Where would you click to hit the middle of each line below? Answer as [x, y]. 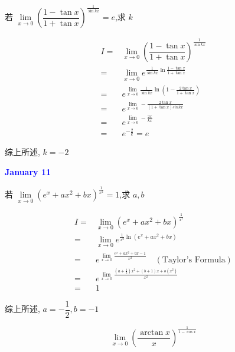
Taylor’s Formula [194, 260]
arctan [152, 332]
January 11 [28, 172]
